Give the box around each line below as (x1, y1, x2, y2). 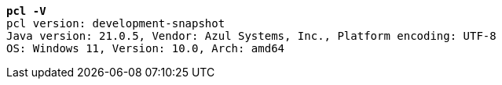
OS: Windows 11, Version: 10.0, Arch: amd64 (6, 42, 285, 55)
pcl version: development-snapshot (6, 17, 225, 30)
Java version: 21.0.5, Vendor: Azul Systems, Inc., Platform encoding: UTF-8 (6, 30, 497, 42)
